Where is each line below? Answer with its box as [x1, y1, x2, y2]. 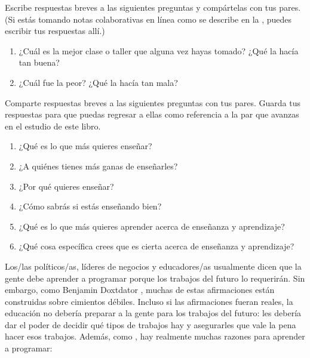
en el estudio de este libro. [5, 119, 101, 132]
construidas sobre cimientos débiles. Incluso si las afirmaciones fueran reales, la [5, 295, 293, 307]
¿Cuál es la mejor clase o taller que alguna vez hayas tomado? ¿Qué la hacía [19, 44, 299, 57]
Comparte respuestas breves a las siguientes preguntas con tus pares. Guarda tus [5, 96, 301, 109]
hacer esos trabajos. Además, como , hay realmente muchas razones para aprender [5, 330, 305, 342]
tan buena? [19, 56, 60, 69]
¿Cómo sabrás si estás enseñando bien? [19, 200, 162, 212]
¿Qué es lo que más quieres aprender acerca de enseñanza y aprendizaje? [19, 220, 285, 232]
